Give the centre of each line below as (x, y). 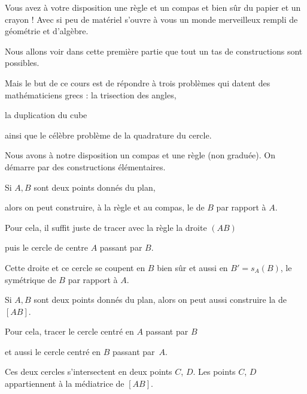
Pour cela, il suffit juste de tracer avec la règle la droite (106, 227)
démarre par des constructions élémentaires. (85, 166)
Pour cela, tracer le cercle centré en (69, 331)
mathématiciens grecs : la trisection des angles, (91, 94)
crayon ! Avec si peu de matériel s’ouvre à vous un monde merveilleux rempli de (151, 19)
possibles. (22, 63)
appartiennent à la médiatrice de (65, 384)
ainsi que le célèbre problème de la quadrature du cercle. (108, 135)
